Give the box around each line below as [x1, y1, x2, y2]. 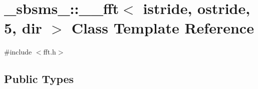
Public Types [4, 71, 74, 86]
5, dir [4, 17, 42, 38]
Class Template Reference [71, 17, 254, 38]
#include [4, 46, 32, 57]
